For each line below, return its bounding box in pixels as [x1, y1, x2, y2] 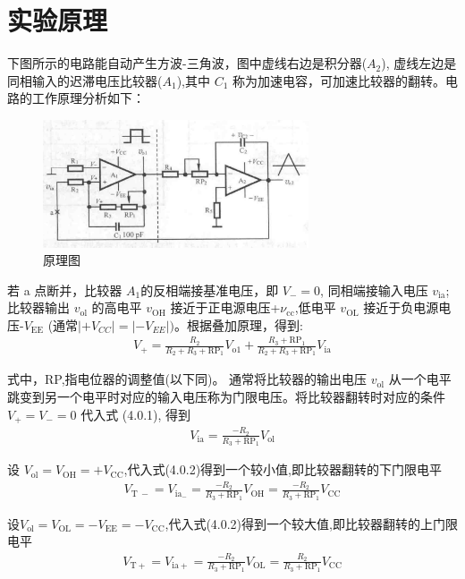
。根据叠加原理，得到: [173, 315, 303, 334]
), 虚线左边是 [381, 54, 457, 72]
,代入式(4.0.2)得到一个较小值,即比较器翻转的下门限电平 [123, 460, 442, 479]
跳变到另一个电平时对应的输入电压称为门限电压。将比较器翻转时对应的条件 [7, 387, 445, 406]
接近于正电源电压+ [170, 298, 281, 317]
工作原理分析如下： [31, 89, 145, 107]
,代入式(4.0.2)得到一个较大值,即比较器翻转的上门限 [165, 514, 458, 532]
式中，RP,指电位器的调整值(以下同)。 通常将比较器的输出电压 [7, 370, 368, 388]
